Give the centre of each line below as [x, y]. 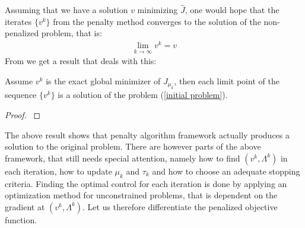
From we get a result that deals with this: [81, 61]
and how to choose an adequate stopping [226, 171]
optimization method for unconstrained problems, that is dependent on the [141, 195]
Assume [19, 80]
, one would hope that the [232, 10]
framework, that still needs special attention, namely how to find [123, 158]
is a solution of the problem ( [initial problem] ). [143, 95]
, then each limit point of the [227, 80]
